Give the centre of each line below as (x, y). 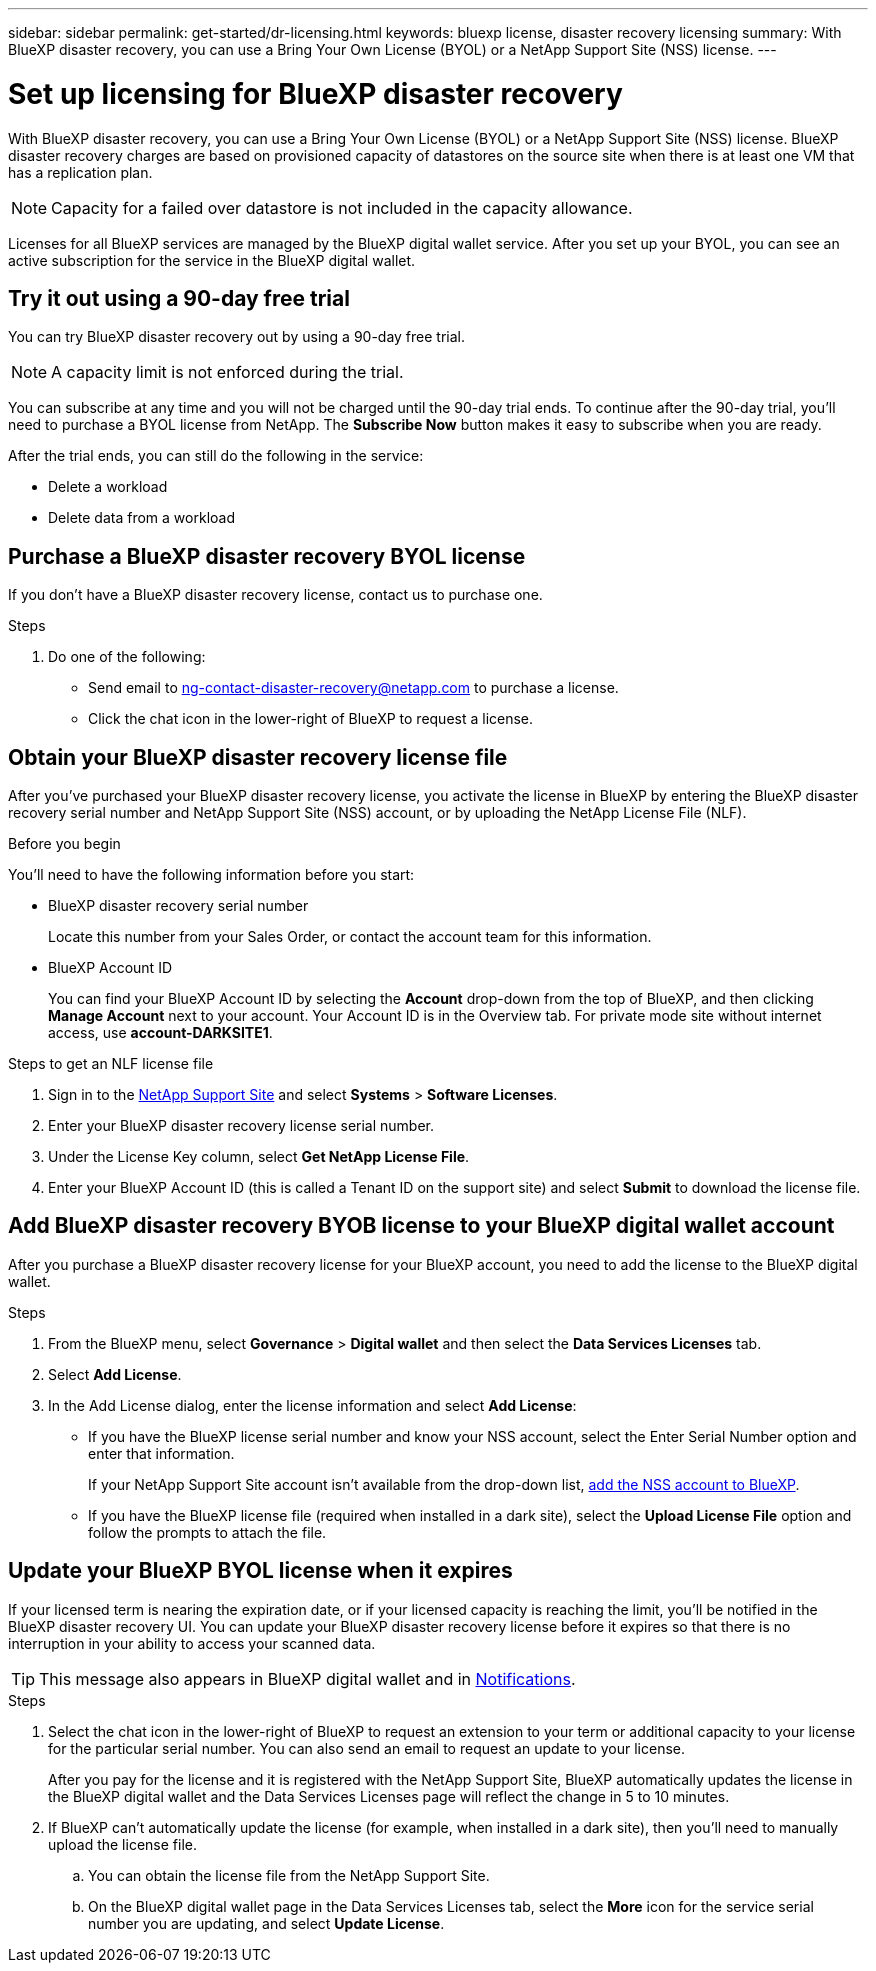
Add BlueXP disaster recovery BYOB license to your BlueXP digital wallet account (421, 1226)
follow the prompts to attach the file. (207, 1532)
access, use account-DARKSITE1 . (160, 1033)
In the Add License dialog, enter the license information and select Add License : (312, 1405)
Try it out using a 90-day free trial (179, 298)
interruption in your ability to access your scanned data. (192, 1643)
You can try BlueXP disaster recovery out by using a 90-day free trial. (237, 337)
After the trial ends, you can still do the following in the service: (216, 456)
